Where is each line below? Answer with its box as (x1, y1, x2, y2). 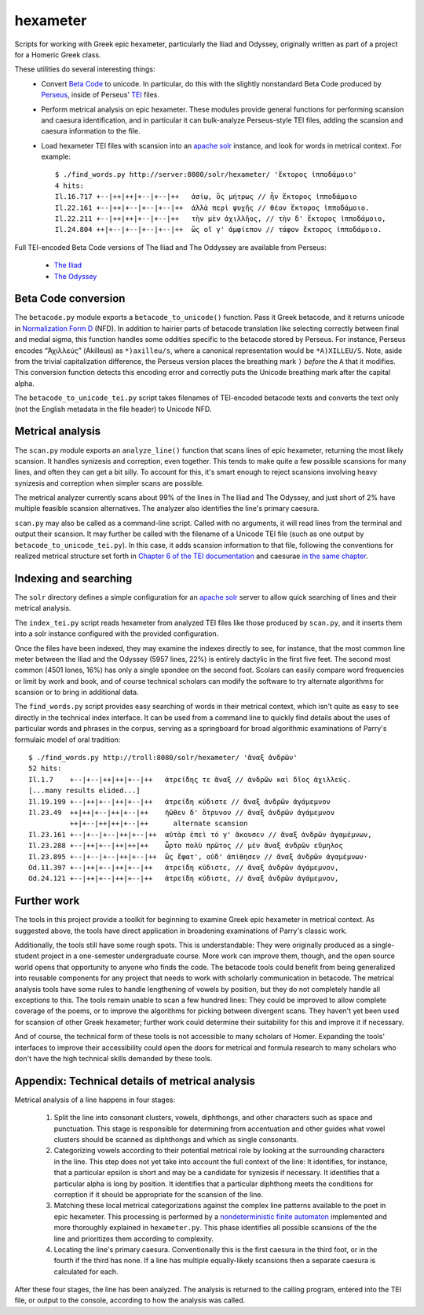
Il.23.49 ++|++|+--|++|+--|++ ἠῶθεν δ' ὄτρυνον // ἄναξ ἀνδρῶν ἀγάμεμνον (28, 808, 335, 817)
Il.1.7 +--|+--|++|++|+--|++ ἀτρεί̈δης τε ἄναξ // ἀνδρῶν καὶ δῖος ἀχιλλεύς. (28, 775, 352, 784)
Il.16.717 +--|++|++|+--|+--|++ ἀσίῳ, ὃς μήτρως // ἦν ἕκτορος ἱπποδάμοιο (55, 193, 357, 201)
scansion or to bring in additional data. (14, 688, 139, 697)
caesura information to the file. (41, 127, 141, 136)
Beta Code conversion (14, 292, 126, 306)
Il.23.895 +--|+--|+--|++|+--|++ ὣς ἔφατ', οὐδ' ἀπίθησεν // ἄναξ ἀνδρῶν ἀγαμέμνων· (28, 852, 368, 861)
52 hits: (28, 764, 62, 773)
